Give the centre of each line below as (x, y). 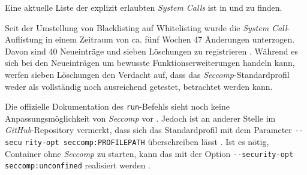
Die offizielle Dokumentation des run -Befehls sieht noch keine (117, 106)
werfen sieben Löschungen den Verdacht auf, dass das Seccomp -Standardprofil (147, 74)
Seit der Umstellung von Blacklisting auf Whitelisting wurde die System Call (146, 27)
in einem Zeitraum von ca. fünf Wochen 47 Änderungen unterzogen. (170, 39)
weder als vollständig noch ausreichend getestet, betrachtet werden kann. (139, 86)
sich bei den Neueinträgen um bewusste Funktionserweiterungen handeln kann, (150, 63)
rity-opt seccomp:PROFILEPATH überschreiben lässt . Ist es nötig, (147, 142)
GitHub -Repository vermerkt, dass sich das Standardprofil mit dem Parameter (148, 130)
